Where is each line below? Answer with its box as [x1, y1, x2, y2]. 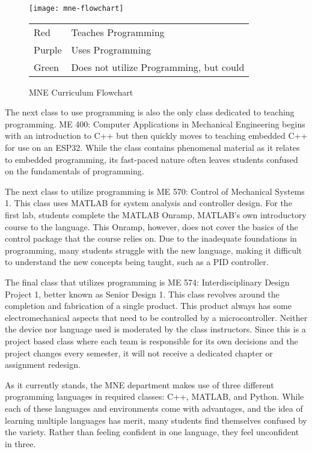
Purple [34, 42, 62, 56]
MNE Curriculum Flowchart [29, 85, 133, 98]
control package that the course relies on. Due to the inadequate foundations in [5, 232, 297, 245]
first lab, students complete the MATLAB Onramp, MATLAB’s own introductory [5, 209, 307, 221]
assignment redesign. [5, 358, 81, 371]
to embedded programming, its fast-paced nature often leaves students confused [5, 153, 298, 165]
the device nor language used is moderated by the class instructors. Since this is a [5, 323, 306, 335]
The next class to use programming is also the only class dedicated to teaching [5, 106, 295, 118]
